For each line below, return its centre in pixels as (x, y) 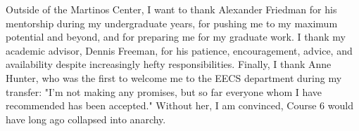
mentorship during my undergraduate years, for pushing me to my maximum (172, 23)
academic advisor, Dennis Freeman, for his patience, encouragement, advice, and (179, 50)
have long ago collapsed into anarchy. (86, 119)
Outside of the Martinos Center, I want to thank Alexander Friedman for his (171, 9)
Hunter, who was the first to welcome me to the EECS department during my (174, 77)
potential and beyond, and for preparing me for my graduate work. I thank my (176, 37)
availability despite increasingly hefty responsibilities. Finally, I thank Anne (169, 64)
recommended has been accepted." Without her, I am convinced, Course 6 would (179, 105)
